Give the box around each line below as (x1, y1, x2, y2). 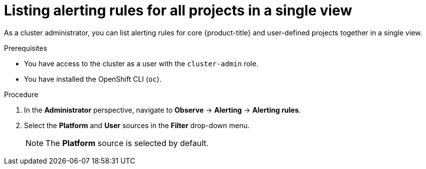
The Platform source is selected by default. (45, 138, 209, 148)
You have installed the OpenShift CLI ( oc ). (24, 74, 162, 83)
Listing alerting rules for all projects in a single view (4, 2, 352, 19)
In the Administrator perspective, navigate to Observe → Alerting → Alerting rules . (24, 105, 301, 114)
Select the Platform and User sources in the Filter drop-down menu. (24, 121, 250, 130)
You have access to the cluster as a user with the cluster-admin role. (24, 59, 259, 68)
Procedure (4, 90, 38, 99)
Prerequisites (4, 43, 47, 52)
